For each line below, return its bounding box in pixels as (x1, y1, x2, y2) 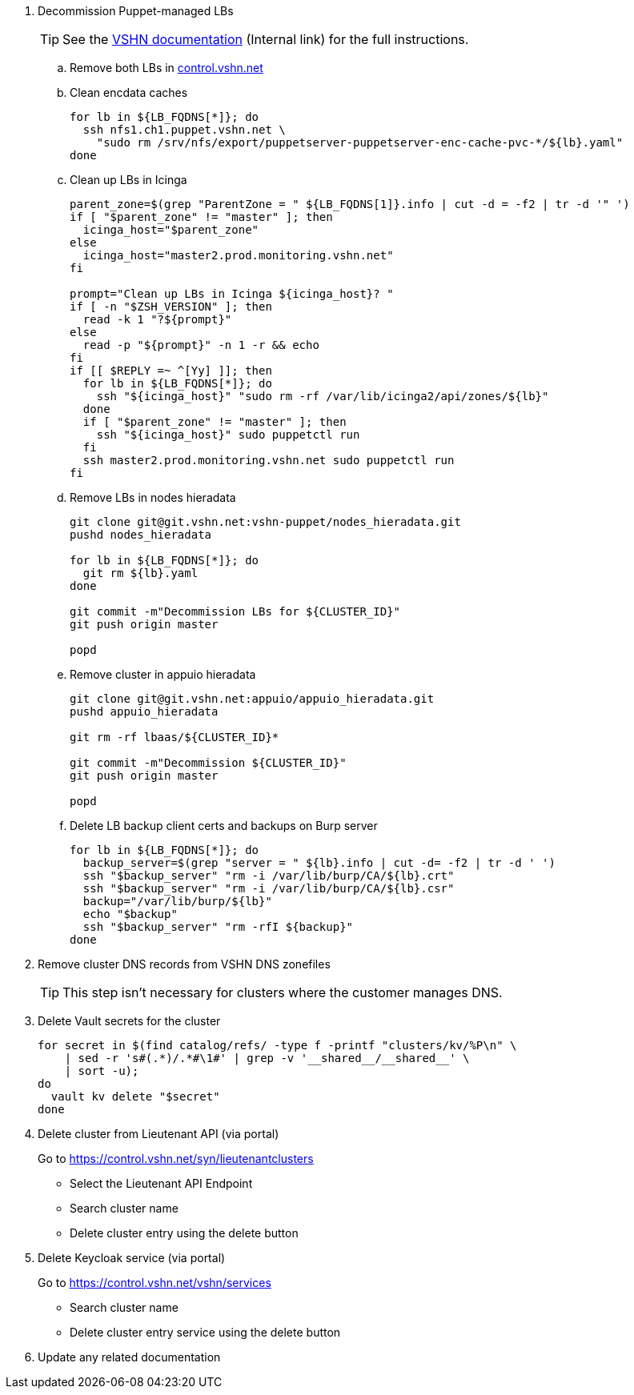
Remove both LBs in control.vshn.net (70, 61, 263, 74)
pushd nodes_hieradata (70, 528, 212, 541)
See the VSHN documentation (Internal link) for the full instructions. (62, 31, 469, 47)
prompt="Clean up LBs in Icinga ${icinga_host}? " (70, 287, 394, 300)
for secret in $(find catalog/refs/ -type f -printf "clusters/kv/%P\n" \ (38, 1039, 517, 1052)
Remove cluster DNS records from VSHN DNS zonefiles (38, 957, 331, 971)
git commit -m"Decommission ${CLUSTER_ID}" (70, 756, 347, 769)
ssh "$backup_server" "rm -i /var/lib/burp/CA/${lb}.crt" (82, 869, 455, 882)
